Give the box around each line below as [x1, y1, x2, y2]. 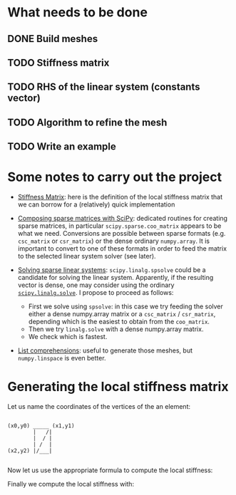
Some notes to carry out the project [7, 169, 222, 185]
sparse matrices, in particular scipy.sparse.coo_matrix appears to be [17, 222, 222, 230]
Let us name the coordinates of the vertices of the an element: [7, 402, 191, 411]
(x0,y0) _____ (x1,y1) [7, 422, 75, 429]
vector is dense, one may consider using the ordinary [17, 281, 175, 289]
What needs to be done [7, 4, 148, 21]
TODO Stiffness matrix [7, 56, 110, 68]
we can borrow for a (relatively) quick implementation [17, 200, 175, 209]
